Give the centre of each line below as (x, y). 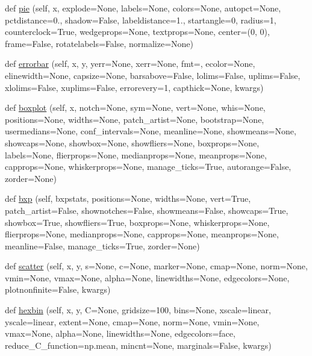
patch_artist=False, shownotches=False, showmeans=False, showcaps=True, (147, 210)
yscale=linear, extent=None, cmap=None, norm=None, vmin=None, (132, 321)
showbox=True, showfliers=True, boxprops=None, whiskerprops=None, (137, 222)
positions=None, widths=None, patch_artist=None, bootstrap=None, (135, 119)
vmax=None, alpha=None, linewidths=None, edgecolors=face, (120, 333)
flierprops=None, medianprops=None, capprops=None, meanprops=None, (142, 234)
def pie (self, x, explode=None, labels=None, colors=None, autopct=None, (143, 8)
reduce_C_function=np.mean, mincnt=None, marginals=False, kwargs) (138, 345)
